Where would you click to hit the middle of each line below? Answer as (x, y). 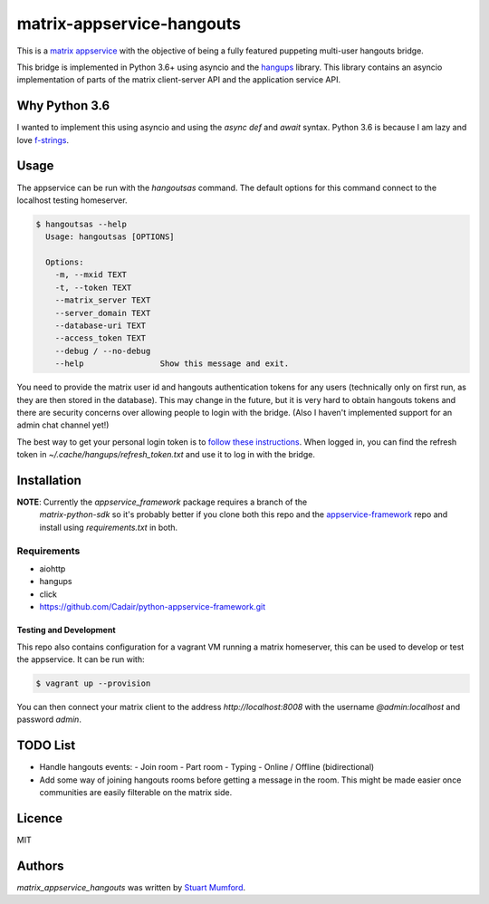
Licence (40, 818)
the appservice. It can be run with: (81, 659)
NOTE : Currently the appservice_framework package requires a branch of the (162, 502)
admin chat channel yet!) (63, 425)
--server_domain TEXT (103, 313)
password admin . (49, 719)
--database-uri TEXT (101, 326)
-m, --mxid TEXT (91, 275)
